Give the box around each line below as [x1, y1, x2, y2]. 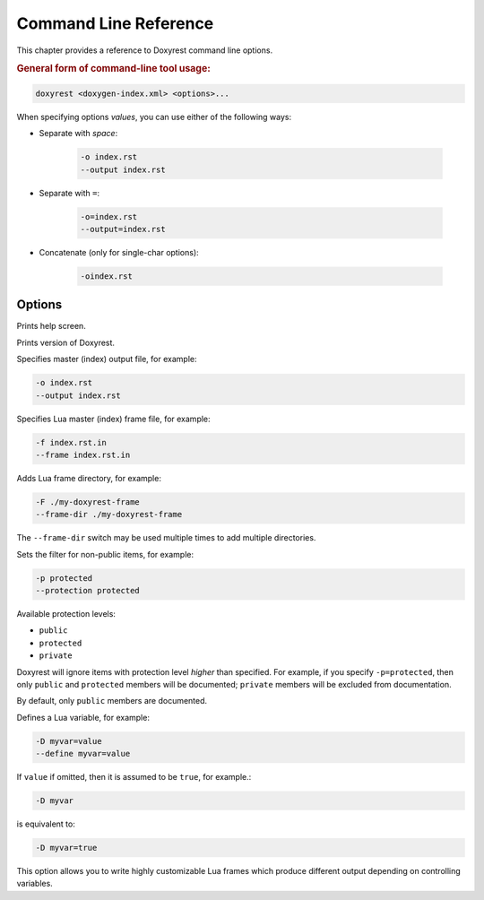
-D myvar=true [35, 843, 98, 853]
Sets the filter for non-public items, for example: [16, 549, 194, 559]
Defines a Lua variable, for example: [16, 712, 150, 723]
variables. [16, 878, 53, 889]
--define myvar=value [35, 749, 131, 759]
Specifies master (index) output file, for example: [16, 354, 197, 365]
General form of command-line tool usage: [16, 63, 211, 75]
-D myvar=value [35, 736, 102, 746]
